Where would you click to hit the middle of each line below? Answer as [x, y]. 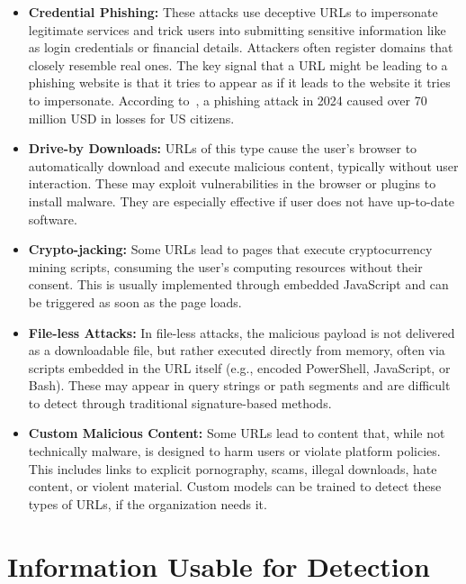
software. [53, 219]
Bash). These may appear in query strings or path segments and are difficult [239, 385]
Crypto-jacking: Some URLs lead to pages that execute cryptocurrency [230, 249]
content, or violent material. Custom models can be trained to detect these [235, 486]
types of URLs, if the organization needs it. [148, 503]
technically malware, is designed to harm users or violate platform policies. [234, 451]
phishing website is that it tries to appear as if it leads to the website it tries [239, 82]
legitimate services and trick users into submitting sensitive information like [237, 29]
